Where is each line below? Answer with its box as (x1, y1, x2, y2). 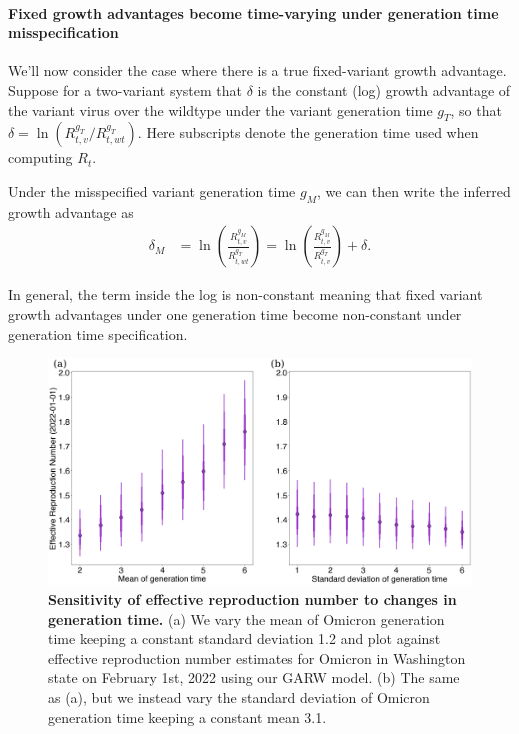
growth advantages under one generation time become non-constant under (8, 303, 462, 324)
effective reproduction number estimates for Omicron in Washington (48, 647, 466, 668)
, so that (450, 99, 502, 120)
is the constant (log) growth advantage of (257, 79, 511, 100)
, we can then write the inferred (316, 180, 511, 201)
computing (8, 147, 73, 168)
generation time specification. (8, 323, 188, 344)
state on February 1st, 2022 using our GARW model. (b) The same (48, 667, 460, 688)
